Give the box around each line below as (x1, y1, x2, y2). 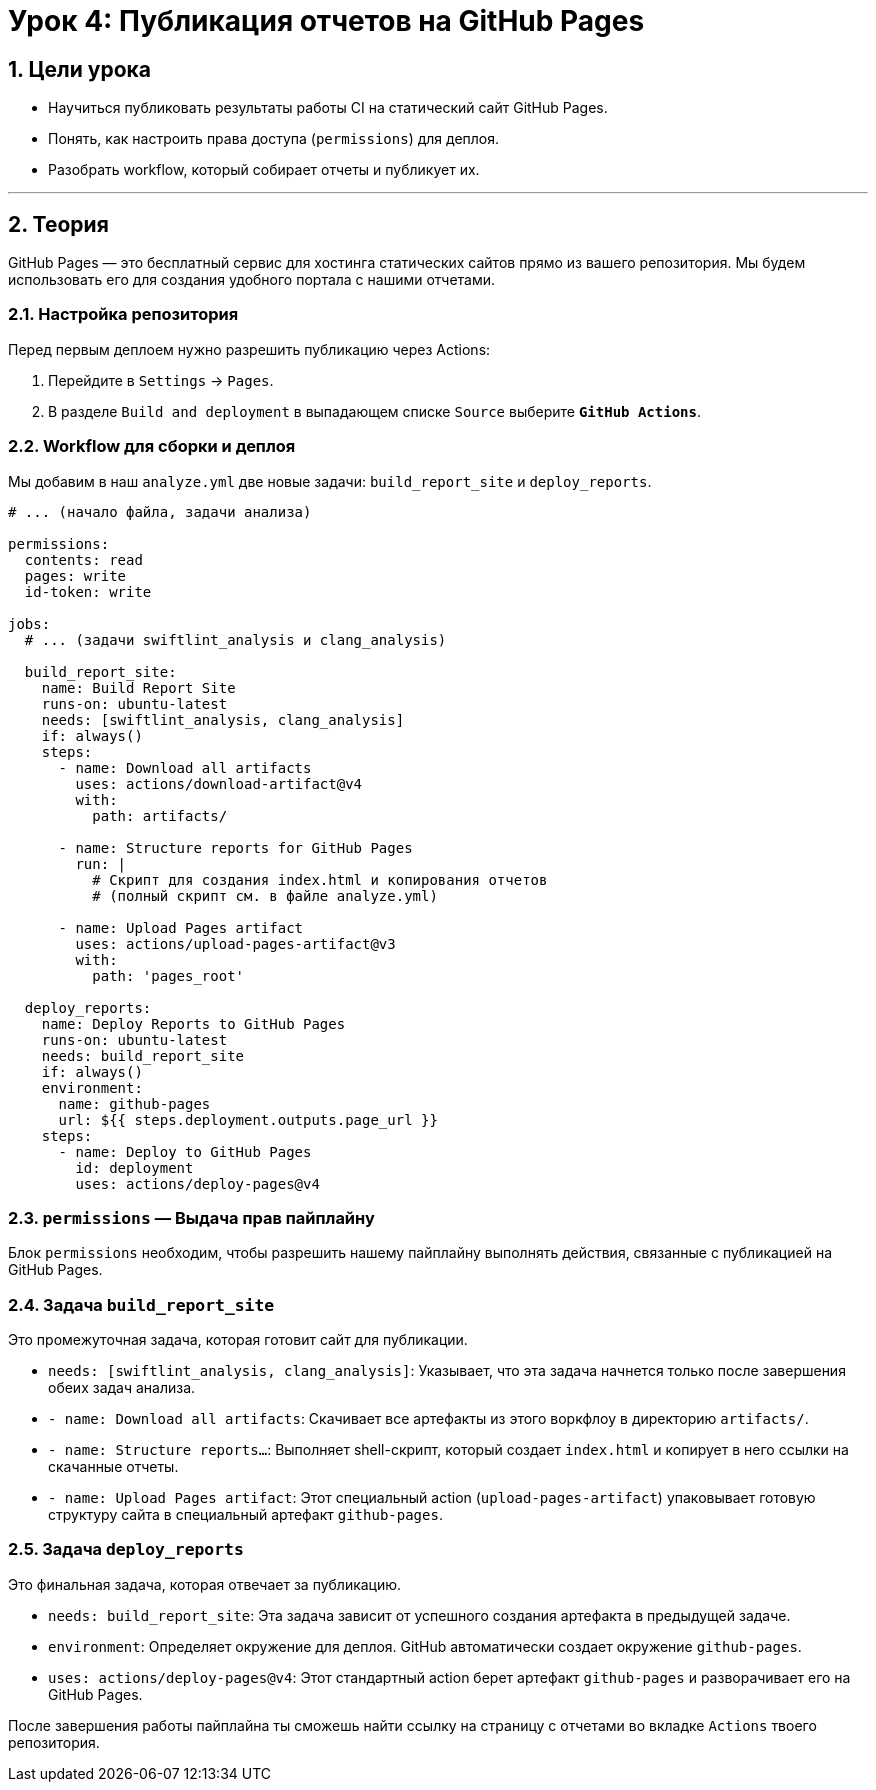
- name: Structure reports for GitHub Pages (58, 839, 413, 856)
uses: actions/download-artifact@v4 (75, 775, 363, 792)
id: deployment (75, 1159, 194, 1176)
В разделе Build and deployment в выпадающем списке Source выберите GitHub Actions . (48, 402, 701, 420)
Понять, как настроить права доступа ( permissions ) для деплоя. (48, 130, 500, 148)
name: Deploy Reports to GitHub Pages (41, 1015, 346, 1032)
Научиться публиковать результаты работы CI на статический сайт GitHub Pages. (48, 99, 608, 117)
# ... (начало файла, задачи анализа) (8, 503, 312, 520)
